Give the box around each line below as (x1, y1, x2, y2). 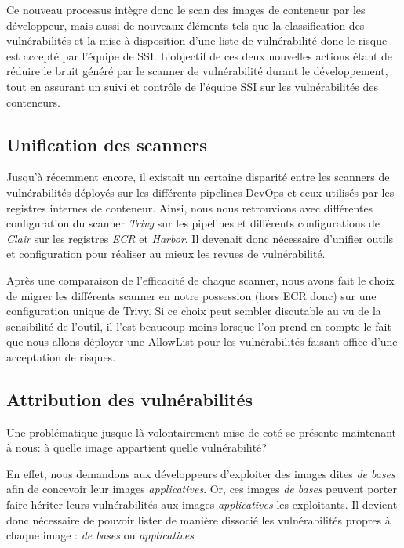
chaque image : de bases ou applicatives (6, 527, 194, 543)
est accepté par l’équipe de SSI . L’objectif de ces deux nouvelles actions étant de (6, 47, 393, 64)
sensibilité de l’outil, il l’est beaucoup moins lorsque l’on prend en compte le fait (6, 318, 391, 334)
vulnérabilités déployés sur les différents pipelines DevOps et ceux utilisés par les (6, 183, 395, 200)
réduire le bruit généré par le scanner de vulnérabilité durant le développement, (6, 63, 388, 79)
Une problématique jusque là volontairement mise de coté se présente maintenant (6, 423, 396, 440)
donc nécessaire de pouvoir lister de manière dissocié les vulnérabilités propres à (6, 511, 391, 528)
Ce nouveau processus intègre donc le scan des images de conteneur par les (6, 2, 366, 17)
